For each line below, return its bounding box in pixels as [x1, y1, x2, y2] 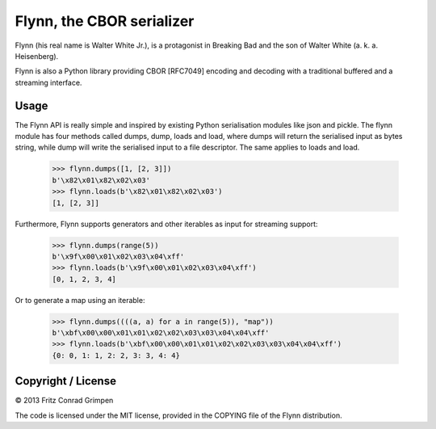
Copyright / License [15, 374, 117, 388]
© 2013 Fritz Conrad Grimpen [15, 396, 114, 406]
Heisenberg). [15, 51, 59, 61]
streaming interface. [15, 78, 82, 87]
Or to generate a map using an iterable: [15, 295, 145, 305]
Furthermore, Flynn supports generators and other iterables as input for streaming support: [15, 219, 318, 229]
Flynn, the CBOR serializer [15, 12, 195, 30]
